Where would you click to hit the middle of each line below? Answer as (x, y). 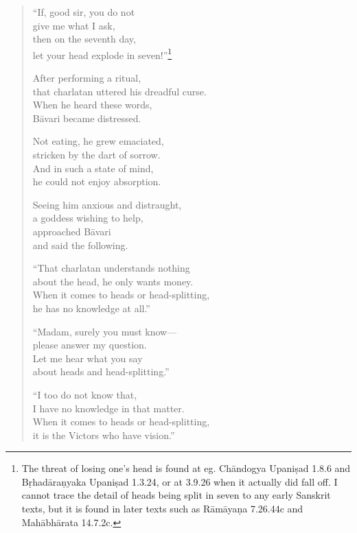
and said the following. (80, 245)
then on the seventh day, (84, 39)
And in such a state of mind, (93, 168)
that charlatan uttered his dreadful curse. (119, 91)
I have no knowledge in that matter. (108, 408)
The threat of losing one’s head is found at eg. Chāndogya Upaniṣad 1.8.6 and (186, 468)
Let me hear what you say (88, 358)
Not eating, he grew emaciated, (98, 141)
